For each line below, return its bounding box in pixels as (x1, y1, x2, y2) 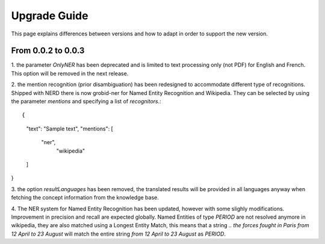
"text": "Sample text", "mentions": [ (26, 125, 114, 132)
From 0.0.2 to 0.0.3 (11, 46, 85, 56)
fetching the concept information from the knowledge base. (11, 194, 159, 201)
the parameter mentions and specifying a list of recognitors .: (11, 98, 162, 105)
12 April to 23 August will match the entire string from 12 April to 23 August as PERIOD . (11, 230, 226, 237)
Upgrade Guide (11, 9, 88, 22)
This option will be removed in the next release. (11, 70, 129, 77)
